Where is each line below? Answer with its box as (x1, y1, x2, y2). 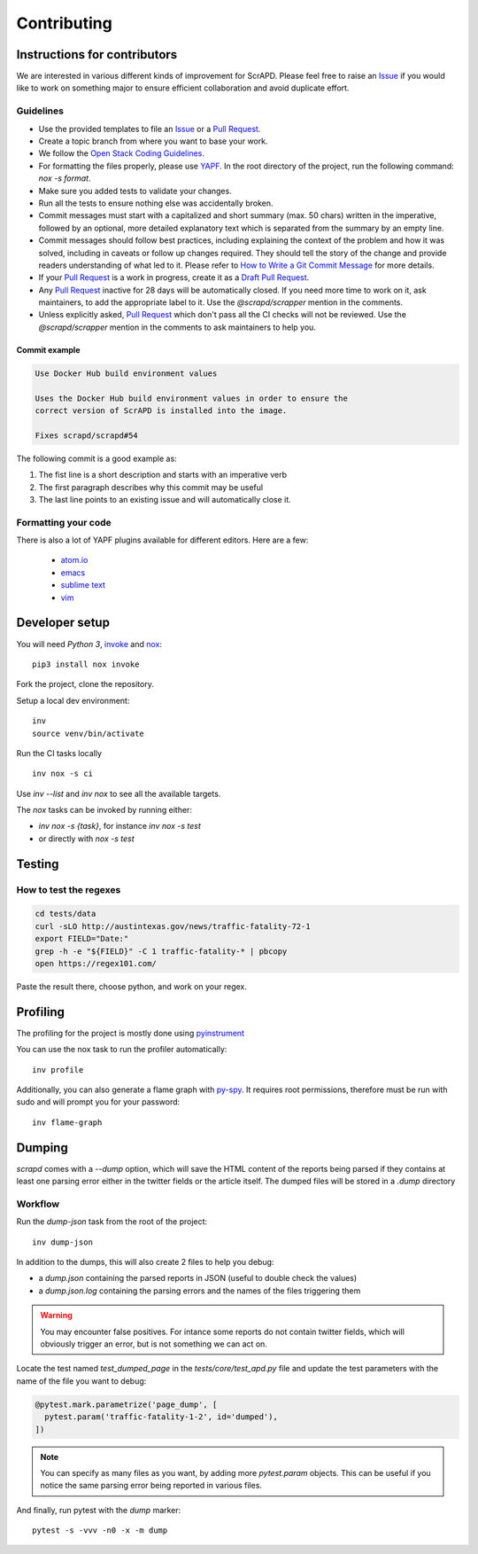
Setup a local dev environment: (16, 695, 130, 706)
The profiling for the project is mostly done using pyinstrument (16, 1027, 245, 1038)
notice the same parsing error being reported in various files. (40, 1480, 263, 1491)
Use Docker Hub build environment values (35, 368, 218, 379)
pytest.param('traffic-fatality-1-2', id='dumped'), (44, 1412, 278, 1422)
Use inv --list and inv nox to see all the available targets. (16, 788, 221, 799)
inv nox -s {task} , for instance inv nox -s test (38, 821, 201, 832)
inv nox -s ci (32, 769, 93, 779)
